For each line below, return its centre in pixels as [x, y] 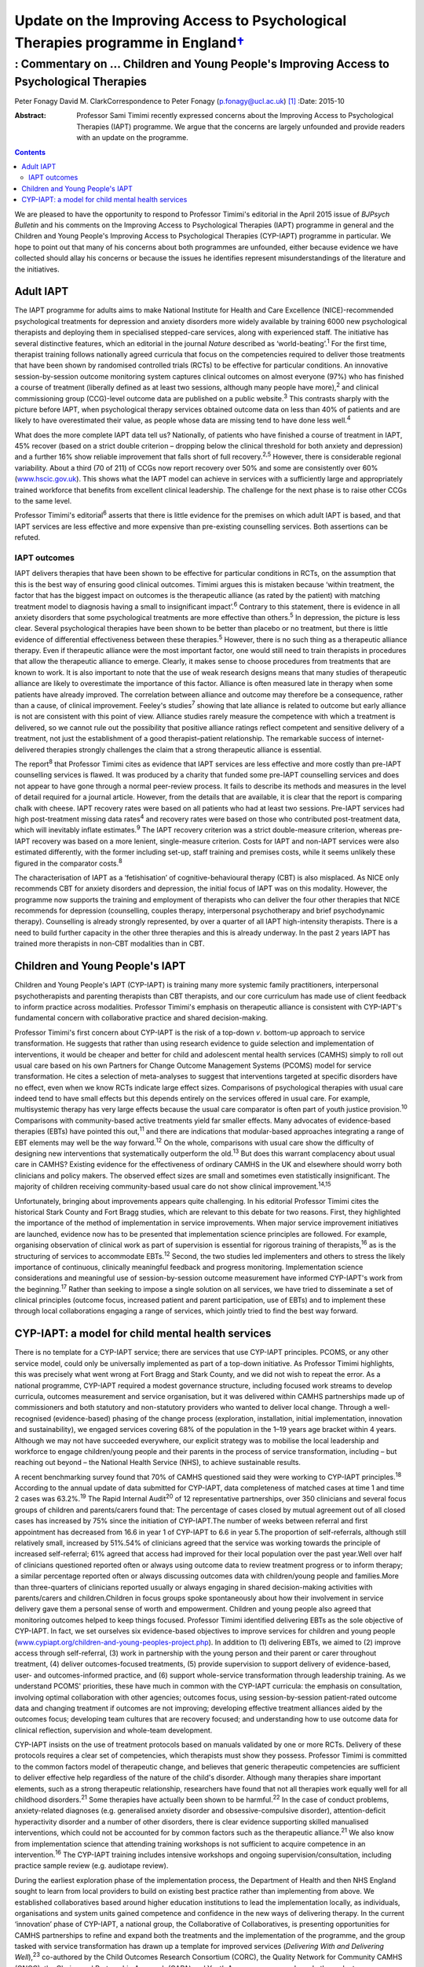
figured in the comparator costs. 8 [68, 862]
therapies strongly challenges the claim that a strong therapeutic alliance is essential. [184, 749]
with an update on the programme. [132, 138]
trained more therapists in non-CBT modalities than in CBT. [110, 943]
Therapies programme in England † [130, 42]
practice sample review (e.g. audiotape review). [91, 1866]
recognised [33, 1418]
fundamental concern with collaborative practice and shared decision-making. [141, 1018]
